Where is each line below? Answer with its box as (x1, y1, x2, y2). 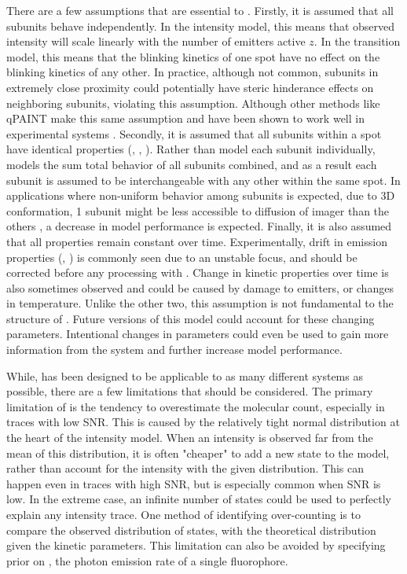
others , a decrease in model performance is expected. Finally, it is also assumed (6, 218, 392, 234)
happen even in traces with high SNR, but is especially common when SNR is (6, 475, 381, 491)
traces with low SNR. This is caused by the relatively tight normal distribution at (6, 414, 400, 430)
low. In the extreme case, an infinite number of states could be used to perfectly (6, 491, 391, 507)
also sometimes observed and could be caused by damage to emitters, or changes (6, 279, 394, 296)
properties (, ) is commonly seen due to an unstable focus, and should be (6, 248, 357, 265)
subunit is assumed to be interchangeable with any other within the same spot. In (6, 171, 401, 188)
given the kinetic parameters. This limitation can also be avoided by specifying (6, 537, 386, 554)
